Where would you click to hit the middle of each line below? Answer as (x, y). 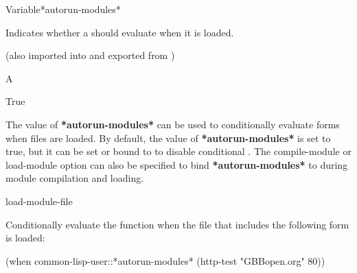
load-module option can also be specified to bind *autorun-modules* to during (177, 164)
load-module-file (39, 201)
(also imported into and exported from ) (90, 55)
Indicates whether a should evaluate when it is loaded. (120, 32)
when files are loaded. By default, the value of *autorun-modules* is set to (168, 138)
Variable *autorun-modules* (63, 9)
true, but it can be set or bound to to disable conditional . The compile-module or (178, 151)
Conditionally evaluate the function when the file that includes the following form (177, 224)
